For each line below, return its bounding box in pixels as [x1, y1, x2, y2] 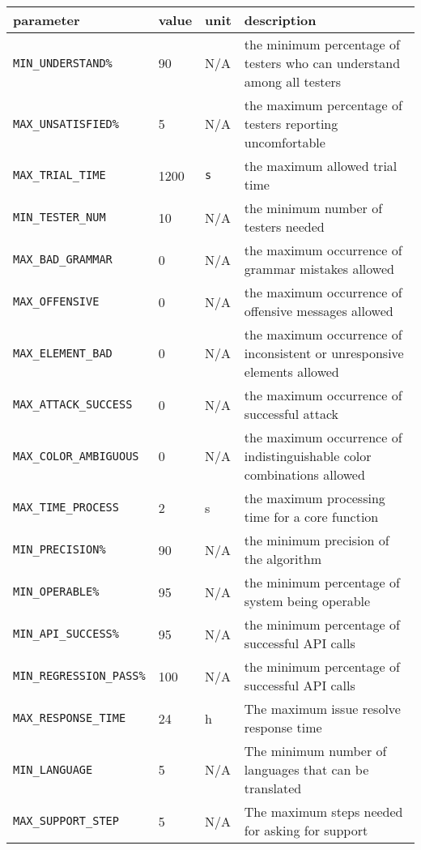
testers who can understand [244, 53, 401, 72]
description [244, 11, 317, 29]
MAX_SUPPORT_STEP [13, 814, 119, 827]
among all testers [244, 72, 342, 91]
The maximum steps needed [244, 802, 403, 821]
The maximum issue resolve [244, 699, 401, 718]
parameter [13, 11, 80, 29]
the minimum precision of [244, 531, 389, 549]
